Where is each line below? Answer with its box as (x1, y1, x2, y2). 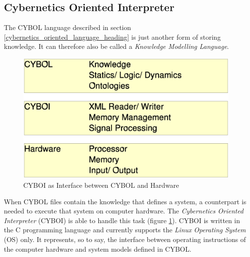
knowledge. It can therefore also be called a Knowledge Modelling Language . (4, 41, 229, 51)
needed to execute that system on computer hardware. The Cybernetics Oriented (4, 206, 244, 216)
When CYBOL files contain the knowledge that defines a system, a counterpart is (4, 196, 247, 206)
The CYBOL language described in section (4, 22, 131, 32)
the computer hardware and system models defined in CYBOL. (4, 243, 191, 254)
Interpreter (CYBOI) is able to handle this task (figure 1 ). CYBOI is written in (4, 215, 240, 225)
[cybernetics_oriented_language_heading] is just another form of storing (4, 31, 221, 42)
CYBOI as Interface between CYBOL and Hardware (23, 180, 179, 190)
